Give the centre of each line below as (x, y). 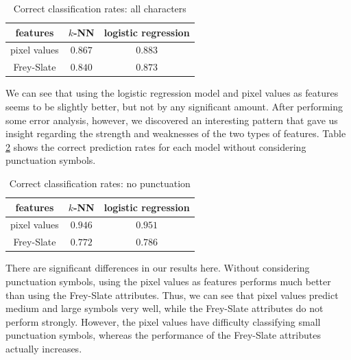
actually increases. (44, 348)
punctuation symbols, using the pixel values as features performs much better (168, 281)
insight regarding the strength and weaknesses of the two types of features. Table (176, 133)
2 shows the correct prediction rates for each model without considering (156, 146)
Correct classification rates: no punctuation (100, 183)
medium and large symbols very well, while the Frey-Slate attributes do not (165, 308)
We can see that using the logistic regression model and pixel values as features (172, 93)
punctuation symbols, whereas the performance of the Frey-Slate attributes (163, 335)
